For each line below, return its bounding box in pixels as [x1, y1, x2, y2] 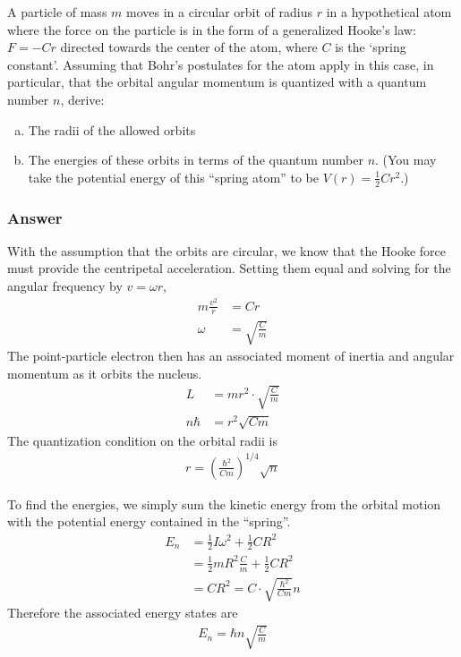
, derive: [60, 90, 105, 108]
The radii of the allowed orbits [28, 120, 196, 139]
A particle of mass [7, 3, 107, 21]
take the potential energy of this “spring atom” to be [28, 167, 319, 186]
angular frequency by [7, 276, 123, 294]
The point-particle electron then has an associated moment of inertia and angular [7, 346, 455, 365]
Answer [7, 206, 63, 228]
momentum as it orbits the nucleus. [7, 363, 202, 382]
